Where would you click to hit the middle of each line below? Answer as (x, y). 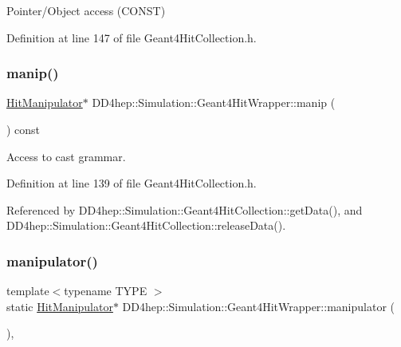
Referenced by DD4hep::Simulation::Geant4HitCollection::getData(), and (185, 209)
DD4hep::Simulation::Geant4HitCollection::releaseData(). (146, 225)
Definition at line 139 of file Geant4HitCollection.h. (132, 183)
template (28, 291)
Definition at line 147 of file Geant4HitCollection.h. (132, 37)
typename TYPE (106, 291)
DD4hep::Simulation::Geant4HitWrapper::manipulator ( (258, 306)
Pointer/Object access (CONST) (86, 10)
